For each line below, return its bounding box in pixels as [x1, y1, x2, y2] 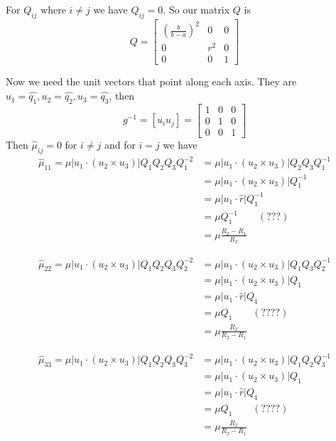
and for [104, 137, 136, 152]
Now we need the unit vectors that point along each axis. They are [6, 74, 297, 89]
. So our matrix [163, 2, 230, 16]
